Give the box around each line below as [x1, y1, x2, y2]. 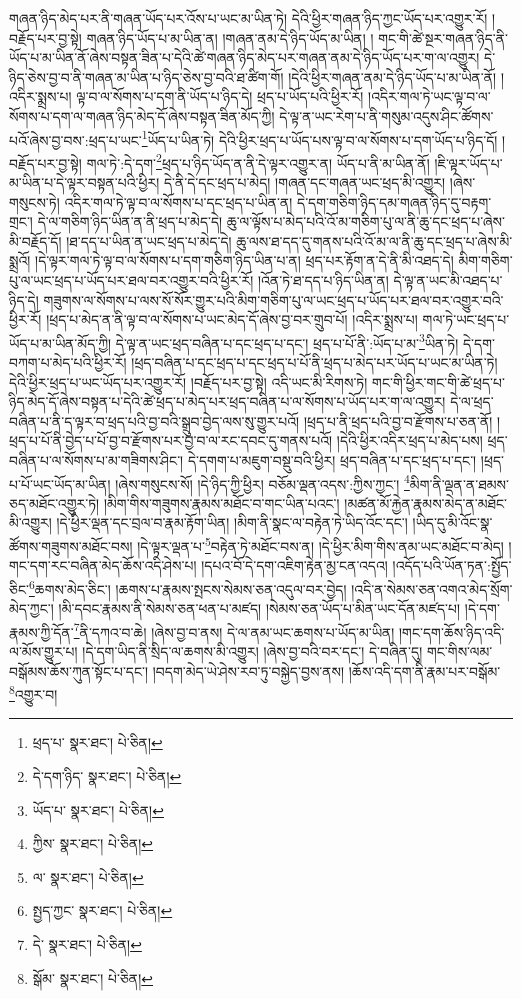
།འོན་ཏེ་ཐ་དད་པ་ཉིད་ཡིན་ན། [257, 270, 389, 291]
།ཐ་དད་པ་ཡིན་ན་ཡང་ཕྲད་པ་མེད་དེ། [66, 230, 232, 251]
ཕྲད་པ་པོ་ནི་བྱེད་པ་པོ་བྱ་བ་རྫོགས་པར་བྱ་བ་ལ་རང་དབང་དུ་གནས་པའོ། [9, 430, 333, 451]
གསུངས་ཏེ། [9, 191, 60, 212]
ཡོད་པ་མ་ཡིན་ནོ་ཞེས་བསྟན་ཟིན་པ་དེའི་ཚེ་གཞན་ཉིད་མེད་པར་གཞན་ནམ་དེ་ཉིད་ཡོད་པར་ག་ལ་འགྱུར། [9, 47, 480, 68]
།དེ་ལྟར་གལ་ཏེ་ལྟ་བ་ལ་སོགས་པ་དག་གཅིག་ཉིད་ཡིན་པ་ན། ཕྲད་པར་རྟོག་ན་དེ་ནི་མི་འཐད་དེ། [35, 250, 454, 271]
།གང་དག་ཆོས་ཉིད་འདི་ [399, 621, 505, 642]
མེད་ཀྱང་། [9, 598, 54, 619]
